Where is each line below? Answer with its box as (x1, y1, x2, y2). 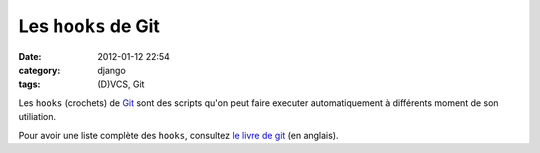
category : (18, 64, 61, 76)
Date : (18, 50, 42, 62)
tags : (18, 78, 41, 90)
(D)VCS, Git (97, 78, 145, 90)
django (97, 64, 127, 76)
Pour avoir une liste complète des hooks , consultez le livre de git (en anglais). (18, 129, 339, 141)
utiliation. (18, 111, 57, 123)
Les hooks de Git (18, 15, 160, 37)
